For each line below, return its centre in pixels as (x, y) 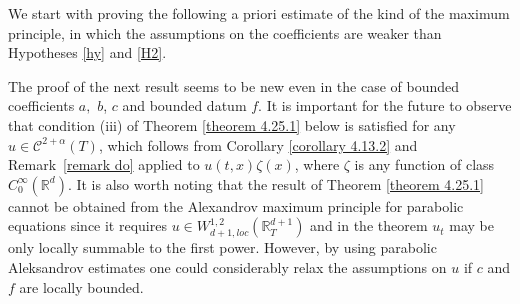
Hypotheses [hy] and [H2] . (87, 52)
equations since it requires (87, 225)
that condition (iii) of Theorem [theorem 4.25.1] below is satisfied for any (232, 124)
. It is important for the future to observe (385, 105)
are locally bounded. (81, 286)
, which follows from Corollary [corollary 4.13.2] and (258, 144)
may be (471, 225)
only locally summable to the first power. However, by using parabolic (222, 247)
